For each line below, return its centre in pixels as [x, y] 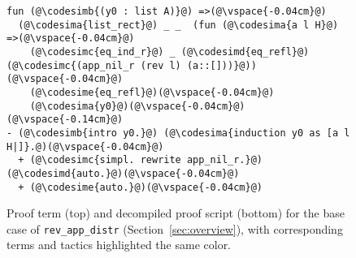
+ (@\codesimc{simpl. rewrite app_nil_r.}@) [140, 160]
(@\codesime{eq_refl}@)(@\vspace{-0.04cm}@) [152, 92]
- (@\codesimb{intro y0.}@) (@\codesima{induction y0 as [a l [178, 133]
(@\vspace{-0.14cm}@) [65, 120]
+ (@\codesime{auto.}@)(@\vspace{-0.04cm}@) [140, 187]
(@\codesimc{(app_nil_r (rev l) [94, 65]
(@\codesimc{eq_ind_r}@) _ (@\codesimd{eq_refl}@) [169, 52]
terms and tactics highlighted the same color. [119, 245]
